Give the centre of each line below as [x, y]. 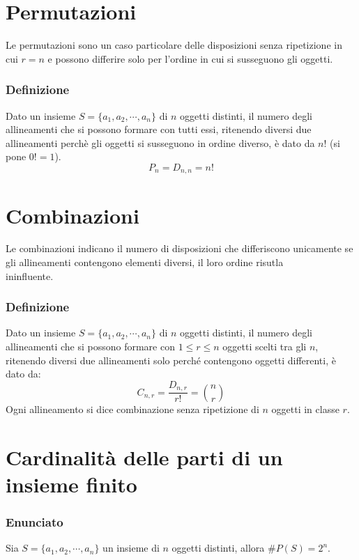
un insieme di [131, 548]
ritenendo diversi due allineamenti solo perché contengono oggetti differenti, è [171, 360]
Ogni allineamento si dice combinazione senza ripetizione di [132, 409]
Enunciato [35, 521]
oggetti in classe [305, 409]
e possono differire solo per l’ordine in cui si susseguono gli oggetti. [190, 58]
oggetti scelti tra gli [265, 347]
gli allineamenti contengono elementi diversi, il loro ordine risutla [145, 262]
